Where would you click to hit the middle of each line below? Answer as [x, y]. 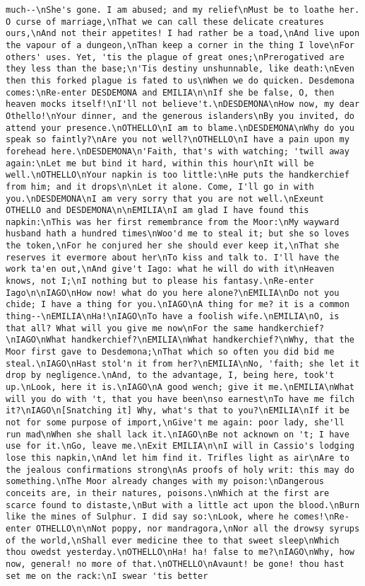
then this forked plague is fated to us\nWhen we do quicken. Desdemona [180, 80]
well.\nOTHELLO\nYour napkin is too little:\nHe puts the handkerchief [178, 175]
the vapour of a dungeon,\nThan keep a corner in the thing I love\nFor [180, 45]
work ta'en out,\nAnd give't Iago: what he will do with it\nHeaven [170, 269]
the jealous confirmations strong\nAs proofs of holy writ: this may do [180, 470]
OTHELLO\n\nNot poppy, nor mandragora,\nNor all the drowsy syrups [198, 528]
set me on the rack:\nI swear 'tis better [107, 576]
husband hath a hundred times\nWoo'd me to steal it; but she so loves [178, 234]
